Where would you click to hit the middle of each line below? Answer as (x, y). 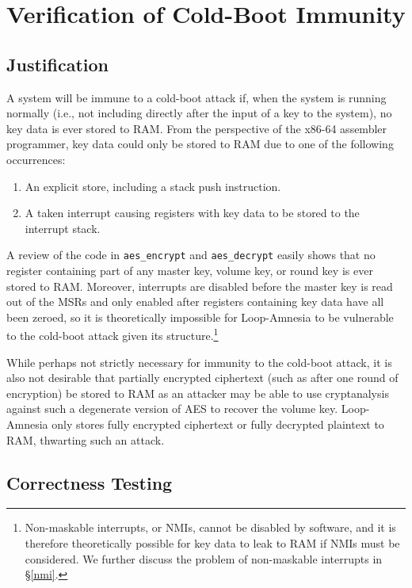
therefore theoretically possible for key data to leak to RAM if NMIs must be (212, 542)
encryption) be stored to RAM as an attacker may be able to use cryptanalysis (198, 393)
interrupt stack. (63, 228)
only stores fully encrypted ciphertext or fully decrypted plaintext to (218, 424)
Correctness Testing (90, 482)
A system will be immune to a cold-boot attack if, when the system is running (196, 97)
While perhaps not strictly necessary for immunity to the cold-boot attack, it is (199, 362)
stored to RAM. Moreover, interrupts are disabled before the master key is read (200, 286)
